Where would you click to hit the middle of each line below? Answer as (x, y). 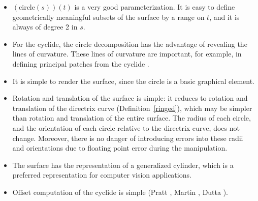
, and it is (224, 17)
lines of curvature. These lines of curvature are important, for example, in (127, 54)
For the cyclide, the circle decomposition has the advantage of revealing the (130, 44)
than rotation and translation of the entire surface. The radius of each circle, (132, 118)
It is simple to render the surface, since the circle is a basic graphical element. (133, 81)
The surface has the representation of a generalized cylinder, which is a (123, 165)
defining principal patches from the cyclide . (81, 63)
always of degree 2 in (45, 27)
